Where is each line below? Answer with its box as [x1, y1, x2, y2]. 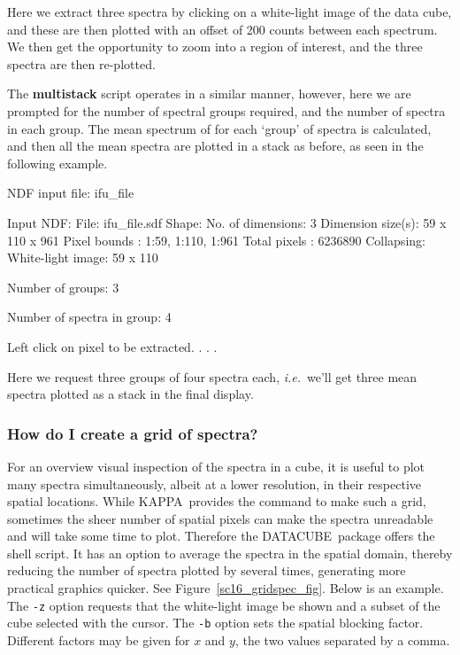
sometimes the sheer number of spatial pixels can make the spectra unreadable [7, 509, 433, 527]
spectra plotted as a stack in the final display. [7, 385, 254, 403]
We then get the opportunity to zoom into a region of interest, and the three [7, 37, 423, 56]
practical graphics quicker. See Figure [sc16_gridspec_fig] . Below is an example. [7, 579, 444, 597]
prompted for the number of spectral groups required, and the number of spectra [7, 101, 446, 120]
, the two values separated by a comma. [234, 630, 450, 649]
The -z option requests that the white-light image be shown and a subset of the [7, 596, 441, 614]
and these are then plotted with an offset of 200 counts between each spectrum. [7, 19, 438, 38]
